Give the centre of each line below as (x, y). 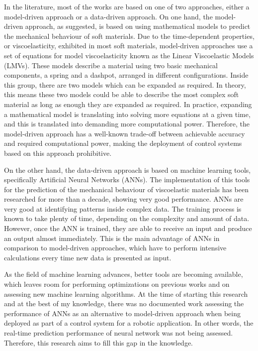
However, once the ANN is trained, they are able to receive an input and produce (128, 228)
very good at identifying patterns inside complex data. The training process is (123, 208)
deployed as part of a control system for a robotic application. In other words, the (129, 323)
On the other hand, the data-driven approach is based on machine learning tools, (128, 170)
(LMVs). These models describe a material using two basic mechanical (111, 65)
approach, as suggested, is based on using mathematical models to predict (138, 26)
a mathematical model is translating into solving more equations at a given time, (127, 114)
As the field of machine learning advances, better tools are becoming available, (124, 274)
